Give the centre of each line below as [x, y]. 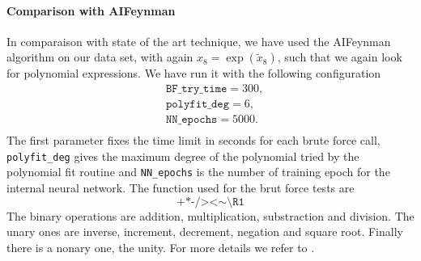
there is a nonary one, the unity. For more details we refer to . [161, 247]
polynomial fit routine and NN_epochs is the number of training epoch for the [198, 172]
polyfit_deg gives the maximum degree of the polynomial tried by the [183, 156]
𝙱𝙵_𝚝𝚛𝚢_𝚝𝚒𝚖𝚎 [196, 89]
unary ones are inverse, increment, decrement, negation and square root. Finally [205, 232]
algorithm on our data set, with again [100, 57]
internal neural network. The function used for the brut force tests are [181, 188]
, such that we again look [340, 57]
